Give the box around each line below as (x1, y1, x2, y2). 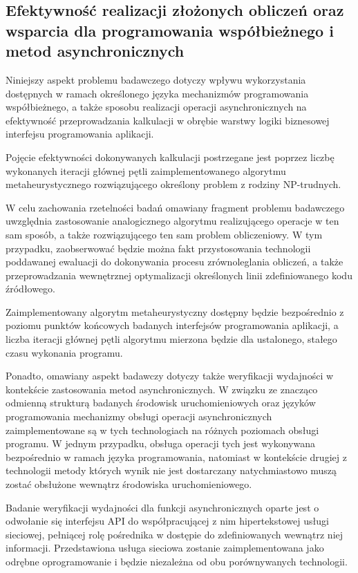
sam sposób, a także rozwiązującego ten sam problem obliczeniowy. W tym (6, 227, 323, 241)
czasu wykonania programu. (6, 345, 123, 359)
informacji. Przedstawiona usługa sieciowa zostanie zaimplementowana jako (6, 541, 324, 555)
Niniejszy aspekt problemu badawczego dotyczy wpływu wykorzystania (6, 72, 306, 86)
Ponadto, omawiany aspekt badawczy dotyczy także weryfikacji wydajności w (6, 368, 334, 383)
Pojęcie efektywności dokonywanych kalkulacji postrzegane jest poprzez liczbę (6, 149, 335, 164)
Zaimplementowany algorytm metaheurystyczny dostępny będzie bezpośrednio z (6, 304, 344, 319)
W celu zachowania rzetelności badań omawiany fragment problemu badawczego (6, 200, 345, 214)
